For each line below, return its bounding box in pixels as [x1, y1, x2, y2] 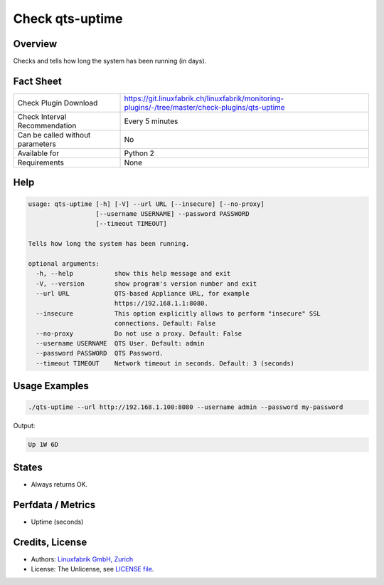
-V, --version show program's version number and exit [36, 279, 257, 288]
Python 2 [124, 148, 154, 158]
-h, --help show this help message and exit [36, 269, 231, 278]
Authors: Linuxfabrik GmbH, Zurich [31, 554, 134, 563]
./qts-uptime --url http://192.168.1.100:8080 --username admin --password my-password [28, 403, 343, 411]
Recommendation [17, 120, 77, 130]
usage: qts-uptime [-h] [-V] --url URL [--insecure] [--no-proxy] [28, 200, 265, 208]
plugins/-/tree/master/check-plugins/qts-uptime [124, 102, 285, 112]
